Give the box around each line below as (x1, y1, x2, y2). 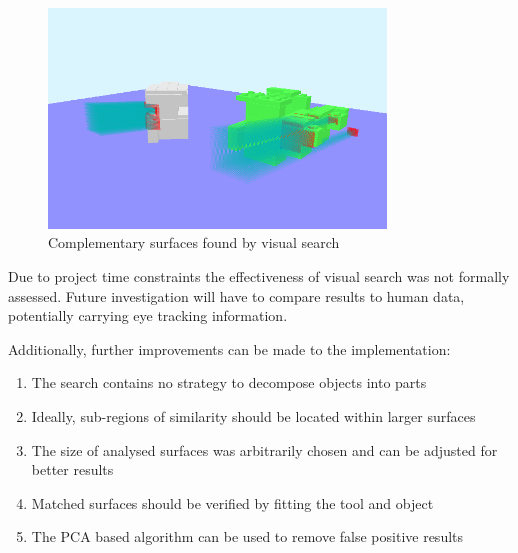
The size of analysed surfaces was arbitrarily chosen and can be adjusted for (31, 439, 498, 460)
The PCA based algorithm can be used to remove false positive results (31, 526, 464, 547)
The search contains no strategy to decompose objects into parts (31, 372, 427, 393)
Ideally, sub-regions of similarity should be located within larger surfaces (31, 405, 476, 426)
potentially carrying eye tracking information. (8, 305, 288, 326)
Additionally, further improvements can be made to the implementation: (8, 338, 451, 359)
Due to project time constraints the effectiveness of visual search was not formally (8, 265, 510, 286)
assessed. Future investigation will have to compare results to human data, (8, 285, 465, 306)
